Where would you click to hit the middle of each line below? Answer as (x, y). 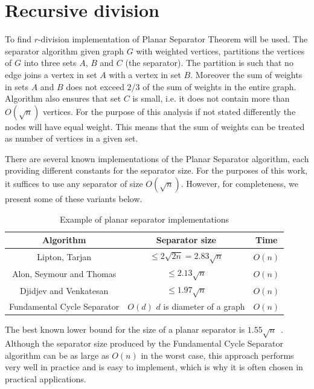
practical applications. (46, 378)
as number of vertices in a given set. (72, 138)
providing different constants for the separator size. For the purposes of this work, (156, 170)
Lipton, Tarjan (64, 256)
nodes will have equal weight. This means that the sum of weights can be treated (155, 126)
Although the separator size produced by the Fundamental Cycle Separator (144, 343)
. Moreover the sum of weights (246, 74)
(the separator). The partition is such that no (209, 63)
